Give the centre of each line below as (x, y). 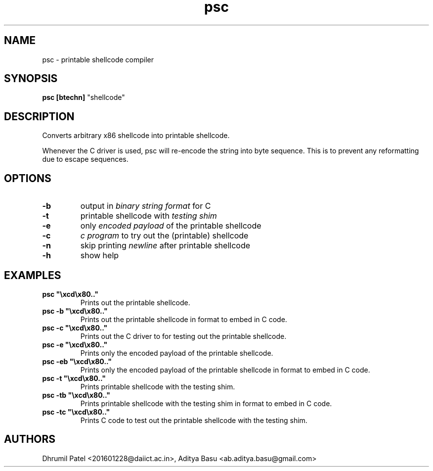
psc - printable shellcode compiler (98, 59)
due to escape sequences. (85, 159)
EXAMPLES (33, 275)
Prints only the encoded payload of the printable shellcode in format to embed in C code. (225, 370)
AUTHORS (30, 439)
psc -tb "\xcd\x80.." (76, 395)
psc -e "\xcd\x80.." (75, 344)
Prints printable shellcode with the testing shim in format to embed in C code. (206, 403)
